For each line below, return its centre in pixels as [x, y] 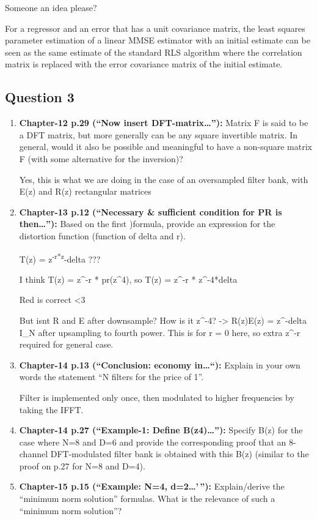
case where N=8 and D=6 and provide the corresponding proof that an [153, 442]
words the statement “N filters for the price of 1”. [111, 377]
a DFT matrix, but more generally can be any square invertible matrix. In [158, 134]
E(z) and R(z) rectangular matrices [85, 191]
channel [34, 454]
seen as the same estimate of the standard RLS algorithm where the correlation [154, 52]
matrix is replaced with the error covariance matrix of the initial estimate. [144, 64]
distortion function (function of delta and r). [102, 235]
